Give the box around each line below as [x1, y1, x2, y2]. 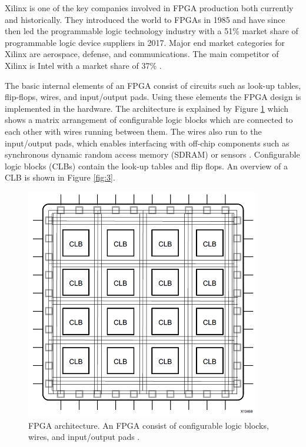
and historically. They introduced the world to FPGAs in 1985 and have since [5, 13, 285, 25]
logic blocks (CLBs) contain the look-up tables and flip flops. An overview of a [5, 159, 288, 172]
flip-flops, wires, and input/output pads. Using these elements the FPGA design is [5, 91, 301, 103]
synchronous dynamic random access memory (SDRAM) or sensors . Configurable [5, 148, 300, 161]
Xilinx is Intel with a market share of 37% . [5, 59, 162, 71]
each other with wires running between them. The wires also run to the [5, 125, 262, 137]
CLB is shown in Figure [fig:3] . [5, 171, 115, 184]
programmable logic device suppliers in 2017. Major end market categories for [5, 36, 285, 48]
